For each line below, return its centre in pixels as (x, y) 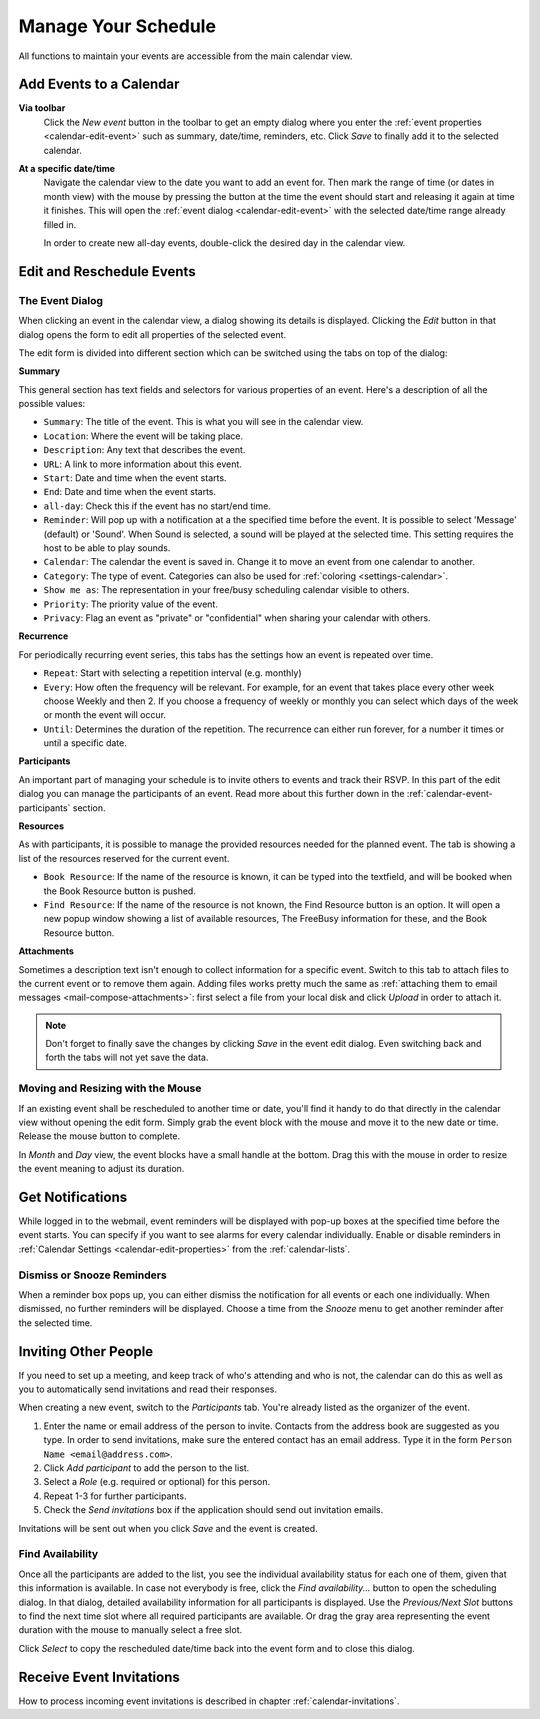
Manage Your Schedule (117, 26)
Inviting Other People (86, 1351)
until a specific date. (85, 743)
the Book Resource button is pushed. (120, 891)
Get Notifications (73, 1197)
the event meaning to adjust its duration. (101, 1169)
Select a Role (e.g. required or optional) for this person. (157, 1482)
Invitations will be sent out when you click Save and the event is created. (168, 1528)
